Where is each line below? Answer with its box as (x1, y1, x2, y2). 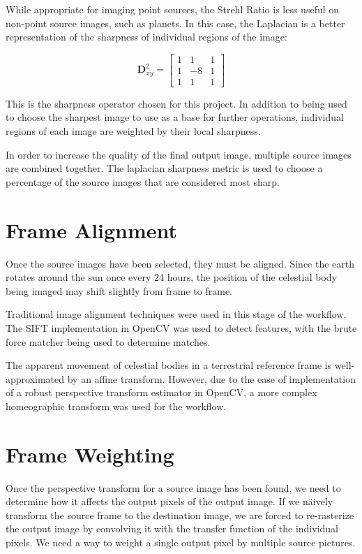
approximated (6, 371, 65, 386)
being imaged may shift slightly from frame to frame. (6, 283, 232, 298)
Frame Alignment (6, 215, 178, 244)
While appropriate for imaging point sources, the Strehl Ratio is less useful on (6, 2, 340, 16)
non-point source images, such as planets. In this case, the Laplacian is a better (6, 15, 345, 30)
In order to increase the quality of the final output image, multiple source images (6, 147, 352, 161)
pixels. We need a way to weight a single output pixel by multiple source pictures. (6, 535, 356, 549)
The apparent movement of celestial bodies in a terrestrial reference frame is (6, 358, 332, 372)
